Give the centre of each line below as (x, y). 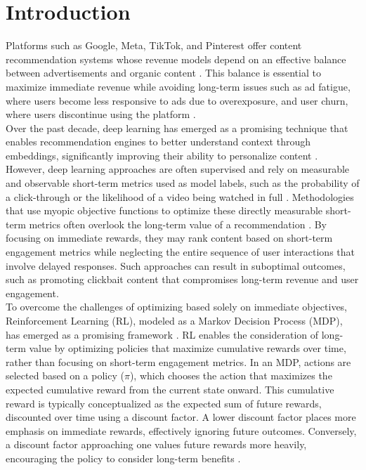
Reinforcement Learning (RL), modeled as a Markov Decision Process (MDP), (174, 320)
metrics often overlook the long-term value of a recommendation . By (178, 224)
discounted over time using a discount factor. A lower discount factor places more (181, 417)
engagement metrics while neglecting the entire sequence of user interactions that (181, 252)
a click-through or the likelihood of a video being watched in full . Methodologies (180, 196)
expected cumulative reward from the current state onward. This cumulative (170, 389)
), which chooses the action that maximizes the (231, 376)
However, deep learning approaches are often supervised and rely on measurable (178, 169)
